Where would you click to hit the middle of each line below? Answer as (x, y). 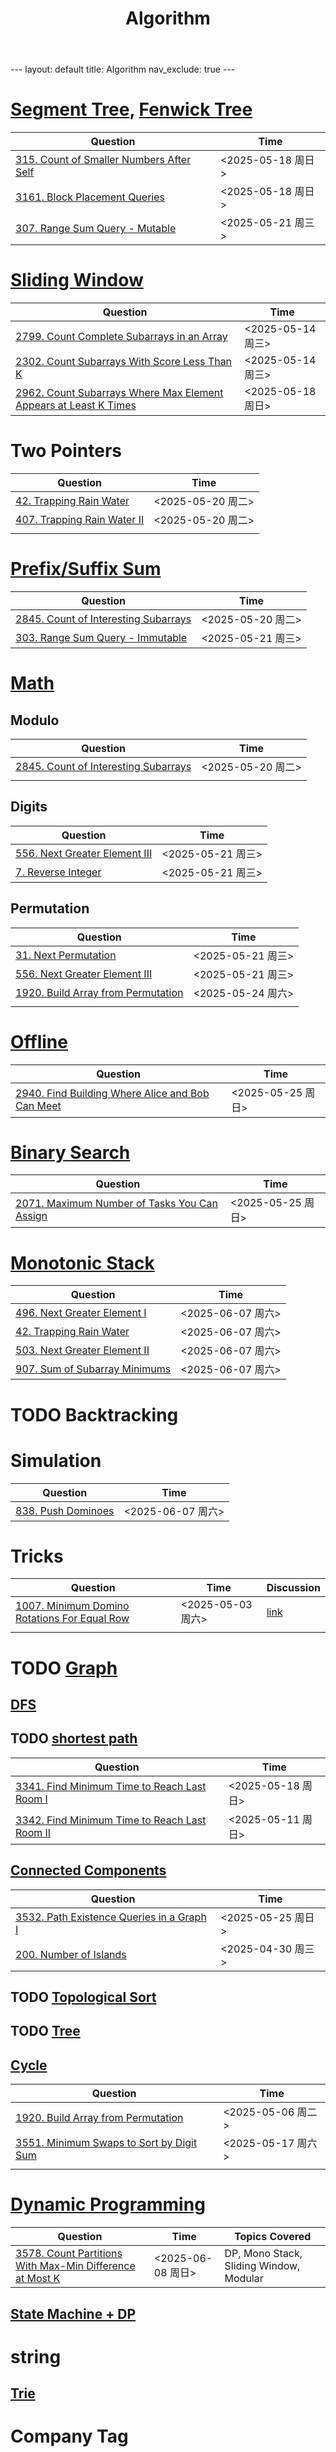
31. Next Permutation (66, 955)
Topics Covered (273, 2237)
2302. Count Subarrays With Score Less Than (124, 362)
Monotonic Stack (82, 1263)
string (36, 2356)
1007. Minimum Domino (72, 1606)
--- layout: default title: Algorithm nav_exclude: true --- (123, 69)
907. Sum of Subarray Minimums (93, 1369)
